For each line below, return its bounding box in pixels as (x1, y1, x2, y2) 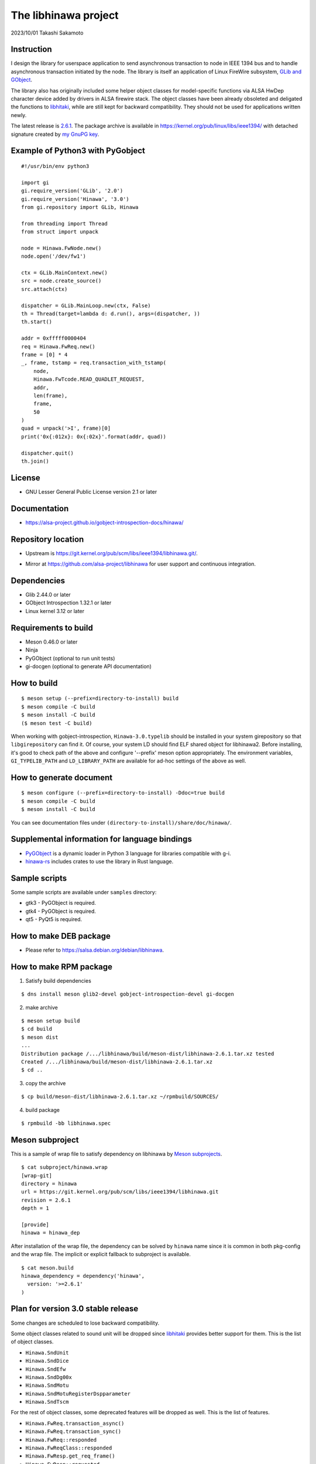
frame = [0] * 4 (21, 351, 68, 358)
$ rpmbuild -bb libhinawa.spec (21, 1120, 111, 1127)
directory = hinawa (21, 1180, 77, 1187)
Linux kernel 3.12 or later (25, 607, 85, 614)
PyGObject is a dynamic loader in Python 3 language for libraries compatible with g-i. (25, 850, 231, 857)
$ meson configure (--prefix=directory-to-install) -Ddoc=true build (21, 789, 225, 796)
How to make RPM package (11, 962, 113, 972)
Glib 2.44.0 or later (25, 591, 71, 598)
